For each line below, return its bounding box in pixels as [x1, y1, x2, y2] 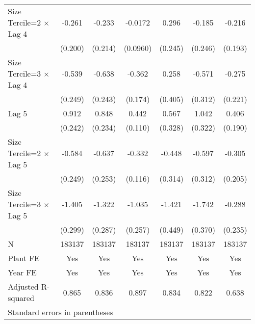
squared [8, 292, 34, 303]
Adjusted [8, 281, 39, 292]
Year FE [8, 267, 37, 278]
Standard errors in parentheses [8, 306, 113, 318]
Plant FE [8, 252, 40, 264]
